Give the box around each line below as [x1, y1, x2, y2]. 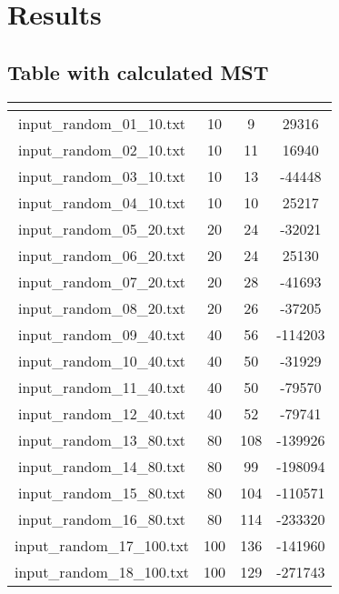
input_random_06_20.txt [18, 244, 186, 266]
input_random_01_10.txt [18, 112, 186, 134]
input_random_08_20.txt [18, 297, 186, 318]
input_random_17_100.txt [15, 534, 190, 556]
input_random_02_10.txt [18, 138, 186, 160]
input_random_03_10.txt [18, 165, 186, 186]
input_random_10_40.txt [18, 349, 186, 371]
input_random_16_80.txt [18, 508, 186, 529]
